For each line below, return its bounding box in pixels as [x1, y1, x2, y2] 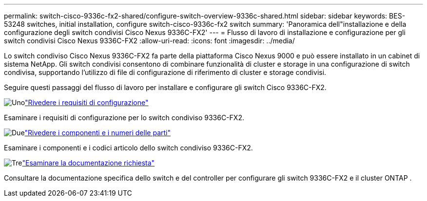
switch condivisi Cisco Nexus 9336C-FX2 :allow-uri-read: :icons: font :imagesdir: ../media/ [4, 37, 295, 45]
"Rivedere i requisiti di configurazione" [25, 98, 149, 107]
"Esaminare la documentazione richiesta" [22, 159, 155, 167]
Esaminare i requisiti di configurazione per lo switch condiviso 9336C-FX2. [4, 113, 244, 122]
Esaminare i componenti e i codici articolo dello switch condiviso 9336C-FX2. [4, 144, 253, 152]
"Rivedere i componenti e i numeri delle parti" [24, 128, 171, 137]
